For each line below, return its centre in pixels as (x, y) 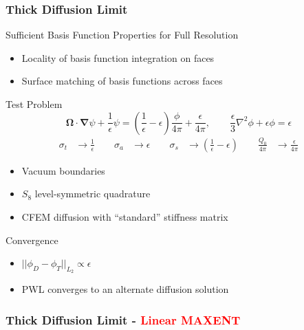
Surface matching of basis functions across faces (122, 81)
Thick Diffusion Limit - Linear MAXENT (123, 319)
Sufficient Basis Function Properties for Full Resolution (122, 35)
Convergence (32, 240)
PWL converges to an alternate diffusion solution (125, 289)
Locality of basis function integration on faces (118, 57)
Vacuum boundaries (63, 170)
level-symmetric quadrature (93, 194)
